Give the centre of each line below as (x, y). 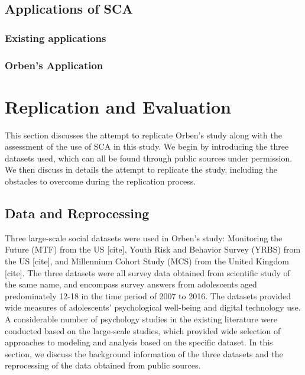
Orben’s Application (54, 65)
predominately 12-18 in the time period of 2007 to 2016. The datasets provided (148, 295)
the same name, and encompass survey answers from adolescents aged (131, 284)
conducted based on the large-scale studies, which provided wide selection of (143, 330)
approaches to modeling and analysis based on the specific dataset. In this (139, 342)
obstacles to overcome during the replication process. (100, 181)
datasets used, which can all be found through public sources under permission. (149, 158)
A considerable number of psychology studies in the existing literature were (141, 319)
